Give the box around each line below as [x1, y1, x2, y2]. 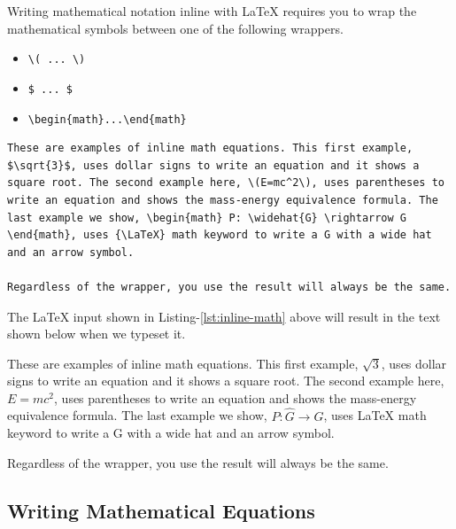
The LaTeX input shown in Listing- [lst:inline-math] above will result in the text [7, 307, 441, 325]
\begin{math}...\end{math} [27, 113, 187, 126]
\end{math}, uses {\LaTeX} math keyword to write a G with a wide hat [7, 229, 432, 242]
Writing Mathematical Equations [7, 496, 315, 524]
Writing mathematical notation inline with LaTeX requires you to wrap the [7, 2, 417, 19]
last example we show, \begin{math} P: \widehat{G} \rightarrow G [7, 211, 407, 224]
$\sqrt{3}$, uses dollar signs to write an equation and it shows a [7, 159, 420, 172]
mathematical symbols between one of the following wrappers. [7, 19, 344, 37]
